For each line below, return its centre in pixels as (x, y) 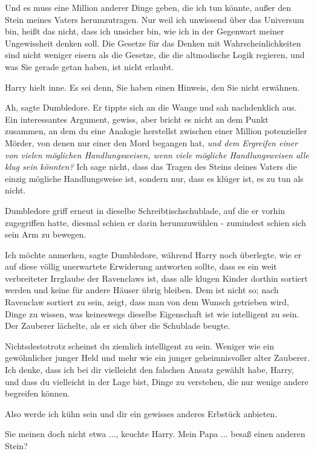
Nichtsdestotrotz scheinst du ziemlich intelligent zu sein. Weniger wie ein (139, 345)
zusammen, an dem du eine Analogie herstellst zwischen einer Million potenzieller (156, 131)
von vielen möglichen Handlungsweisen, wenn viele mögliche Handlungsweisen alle (157, 154)
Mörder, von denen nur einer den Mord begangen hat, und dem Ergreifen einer (151, 142)
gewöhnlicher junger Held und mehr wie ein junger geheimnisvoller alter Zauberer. (157, 358)
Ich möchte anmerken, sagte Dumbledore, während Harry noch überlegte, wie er (153, 254)
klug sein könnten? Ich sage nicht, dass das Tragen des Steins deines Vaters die (151, 167)
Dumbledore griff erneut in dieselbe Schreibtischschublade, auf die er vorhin (145, 210)
